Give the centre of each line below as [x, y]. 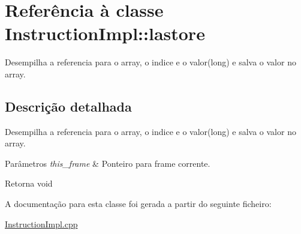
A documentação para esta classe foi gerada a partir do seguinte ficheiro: [138, 204]
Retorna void [29, 183]
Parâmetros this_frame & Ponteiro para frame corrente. [108, 163]
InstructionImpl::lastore [105, 33]
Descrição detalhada [68, 106]
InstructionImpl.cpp [41, 223]
